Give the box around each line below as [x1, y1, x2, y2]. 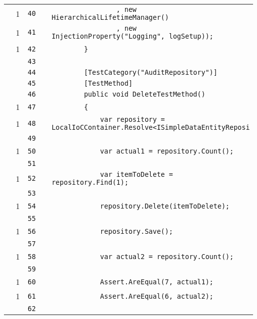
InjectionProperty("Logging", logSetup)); [51, 32, 214, 40]
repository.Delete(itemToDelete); [100, 202, 230, 210]
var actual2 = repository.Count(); [100, 252, 234, 261]
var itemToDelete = [100, 170, 173, 178]
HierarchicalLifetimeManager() [51, 13, 169, 21]
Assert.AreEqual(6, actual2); [100, 292, 214, 300]
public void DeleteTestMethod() [84, 90, 206, 98]
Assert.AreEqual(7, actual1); [100, 277, 214, 286]
